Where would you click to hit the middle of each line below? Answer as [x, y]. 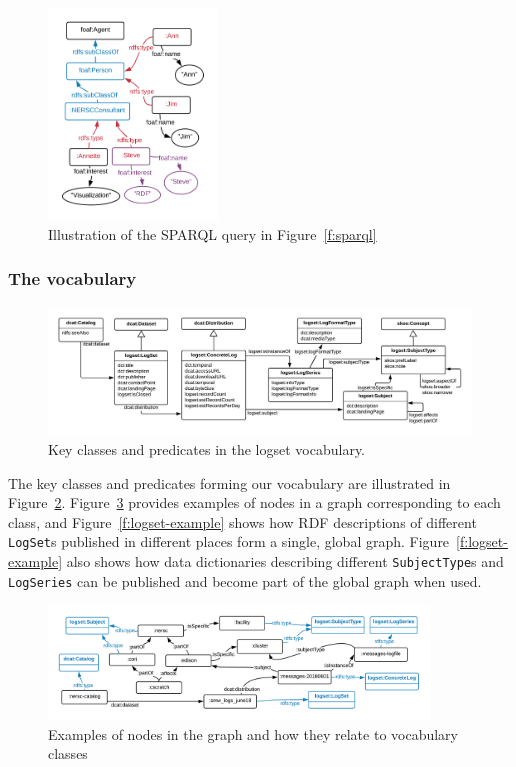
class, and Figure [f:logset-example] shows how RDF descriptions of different [242, 521]
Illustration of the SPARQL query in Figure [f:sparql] [212, 233]
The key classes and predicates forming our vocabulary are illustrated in [229, 482]
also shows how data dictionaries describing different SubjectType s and [285, 561]
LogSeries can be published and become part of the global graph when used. [245, 580]
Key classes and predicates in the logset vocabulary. [207, 449]
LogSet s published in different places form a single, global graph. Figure [229, 541]
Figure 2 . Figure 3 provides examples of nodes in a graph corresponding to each [254, 502]
